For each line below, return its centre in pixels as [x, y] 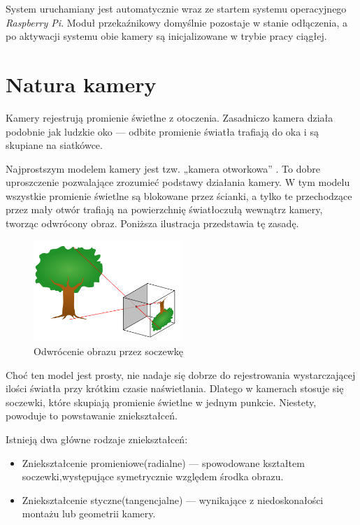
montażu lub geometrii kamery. [89, 513]
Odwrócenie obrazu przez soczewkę [109, 351]
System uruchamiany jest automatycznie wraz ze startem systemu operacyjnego [176, 8]
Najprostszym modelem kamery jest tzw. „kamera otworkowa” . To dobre [163, 168]
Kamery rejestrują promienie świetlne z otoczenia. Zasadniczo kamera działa [170, 117]
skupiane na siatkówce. [54, 145]
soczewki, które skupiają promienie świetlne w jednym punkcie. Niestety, [161, 402]
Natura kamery [81, 84]
